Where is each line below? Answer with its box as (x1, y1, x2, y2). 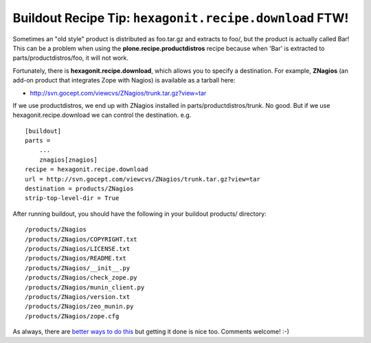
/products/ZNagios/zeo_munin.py (25, 302, 134, 311)
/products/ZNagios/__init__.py (25, 264, 131, 272)
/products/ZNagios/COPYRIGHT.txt (25, 235, 137, 243)
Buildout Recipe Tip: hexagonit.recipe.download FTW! (12, 10, 349, 25)
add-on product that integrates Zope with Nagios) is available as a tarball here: (12, 76, 236, 85)
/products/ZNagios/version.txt (25, 293, 131, 300)
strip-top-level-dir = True (25, 195, 120, 202)
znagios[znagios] (38, 155, 98, 164)
